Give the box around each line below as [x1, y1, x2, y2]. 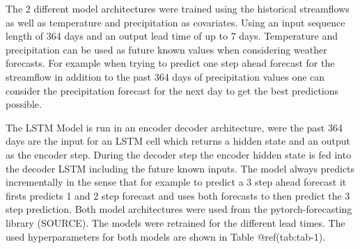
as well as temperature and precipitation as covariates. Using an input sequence [6, 15, 345, 29]
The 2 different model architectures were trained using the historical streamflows [6, 1, 350, 15]
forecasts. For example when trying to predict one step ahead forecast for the [6, 56, 335, 70]
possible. [6, 97, 42, 111]
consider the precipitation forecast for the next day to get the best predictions [6, 83, 339, 97]
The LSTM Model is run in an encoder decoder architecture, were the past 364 [6, 120, 343, 134]
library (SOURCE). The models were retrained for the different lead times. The [6, 215, 345, 230]
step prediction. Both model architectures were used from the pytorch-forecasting [6, 202, 352, 216]
